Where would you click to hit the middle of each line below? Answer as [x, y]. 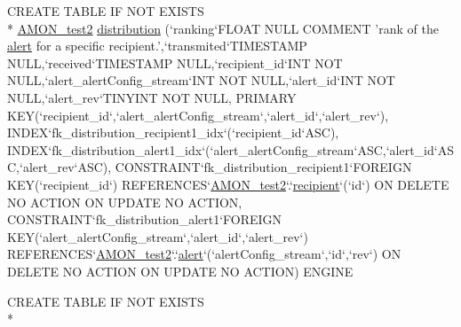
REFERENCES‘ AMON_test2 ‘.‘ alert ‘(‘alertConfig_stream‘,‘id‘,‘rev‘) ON [204, 254]
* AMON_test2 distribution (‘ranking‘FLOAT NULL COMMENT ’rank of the [223, 28]
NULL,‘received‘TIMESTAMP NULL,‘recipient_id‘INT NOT [175, 62]
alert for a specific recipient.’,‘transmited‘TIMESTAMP [157, 46]
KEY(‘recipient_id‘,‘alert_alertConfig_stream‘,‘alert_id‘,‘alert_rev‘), [198, 115]
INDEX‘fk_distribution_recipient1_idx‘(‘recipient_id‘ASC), [173, 132]
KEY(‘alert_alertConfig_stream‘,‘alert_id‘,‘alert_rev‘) [158, 236]
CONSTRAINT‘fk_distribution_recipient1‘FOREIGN [263, 167]
